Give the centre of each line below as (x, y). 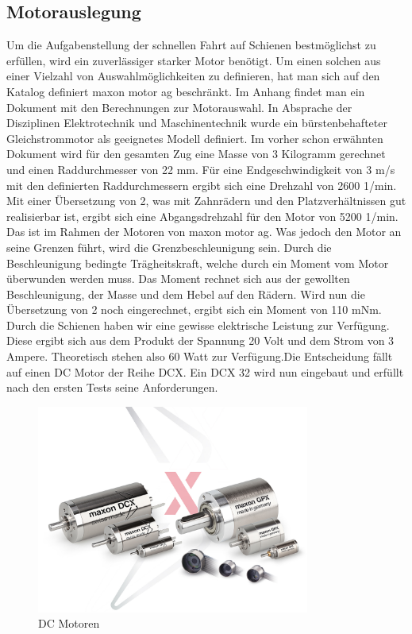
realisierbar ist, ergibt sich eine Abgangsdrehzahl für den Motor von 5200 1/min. (202, 216)
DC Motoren (69, 623)
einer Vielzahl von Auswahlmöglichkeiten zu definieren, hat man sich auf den (193, 76)
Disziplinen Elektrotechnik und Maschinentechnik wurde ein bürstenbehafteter (197, 123)
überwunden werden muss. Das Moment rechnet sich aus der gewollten (178, 278)
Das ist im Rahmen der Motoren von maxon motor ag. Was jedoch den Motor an (204, 232)
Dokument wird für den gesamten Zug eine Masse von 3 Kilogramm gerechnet (196, 154)
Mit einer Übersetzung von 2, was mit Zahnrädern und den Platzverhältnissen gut (206, 201)
